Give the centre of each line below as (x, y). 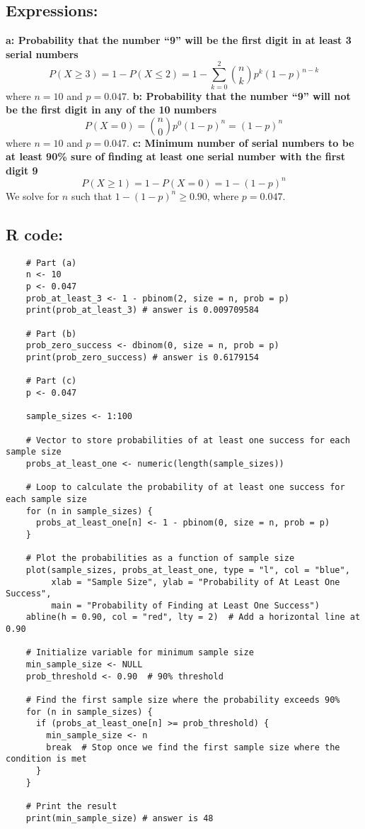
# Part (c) (51, 381)
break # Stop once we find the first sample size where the (193, 747)
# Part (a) (51, 263)
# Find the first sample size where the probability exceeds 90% (183, 700)
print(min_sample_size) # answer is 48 (120, 818)
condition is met (46, 759)
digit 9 (22, 170)
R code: (34, 234)
